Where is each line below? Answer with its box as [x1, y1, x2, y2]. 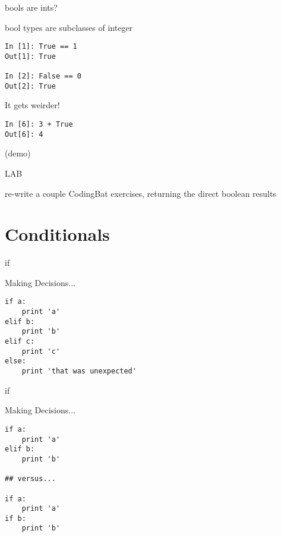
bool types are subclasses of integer [5, 21, 133, 33]
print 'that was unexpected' [21, 367, 137, 376]
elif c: [5, 337, 35, 346]
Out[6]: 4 [5, 130, 43, 139]
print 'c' [21, 347, 61, 356]
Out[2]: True [5, 81, 56, 90]
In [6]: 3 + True [5, 120, 73, 129]
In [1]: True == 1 [5, 42, 77, 51]
